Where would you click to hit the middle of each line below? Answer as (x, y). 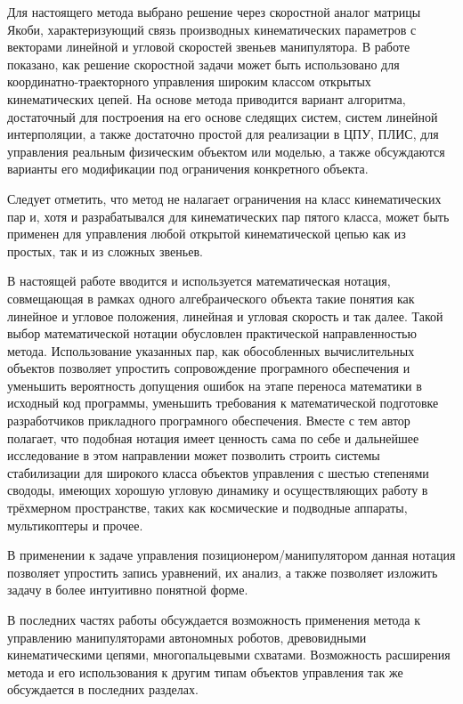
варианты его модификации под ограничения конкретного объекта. (188, 169)
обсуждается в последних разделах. (103, 689)
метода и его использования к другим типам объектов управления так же (205, 672)
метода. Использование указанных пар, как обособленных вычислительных (211, 350)
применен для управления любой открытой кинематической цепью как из (207, 234)
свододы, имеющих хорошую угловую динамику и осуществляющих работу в (218, 490)
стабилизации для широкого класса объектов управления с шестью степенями (218, 472)
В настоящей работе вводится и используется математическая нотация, (199, 281)
